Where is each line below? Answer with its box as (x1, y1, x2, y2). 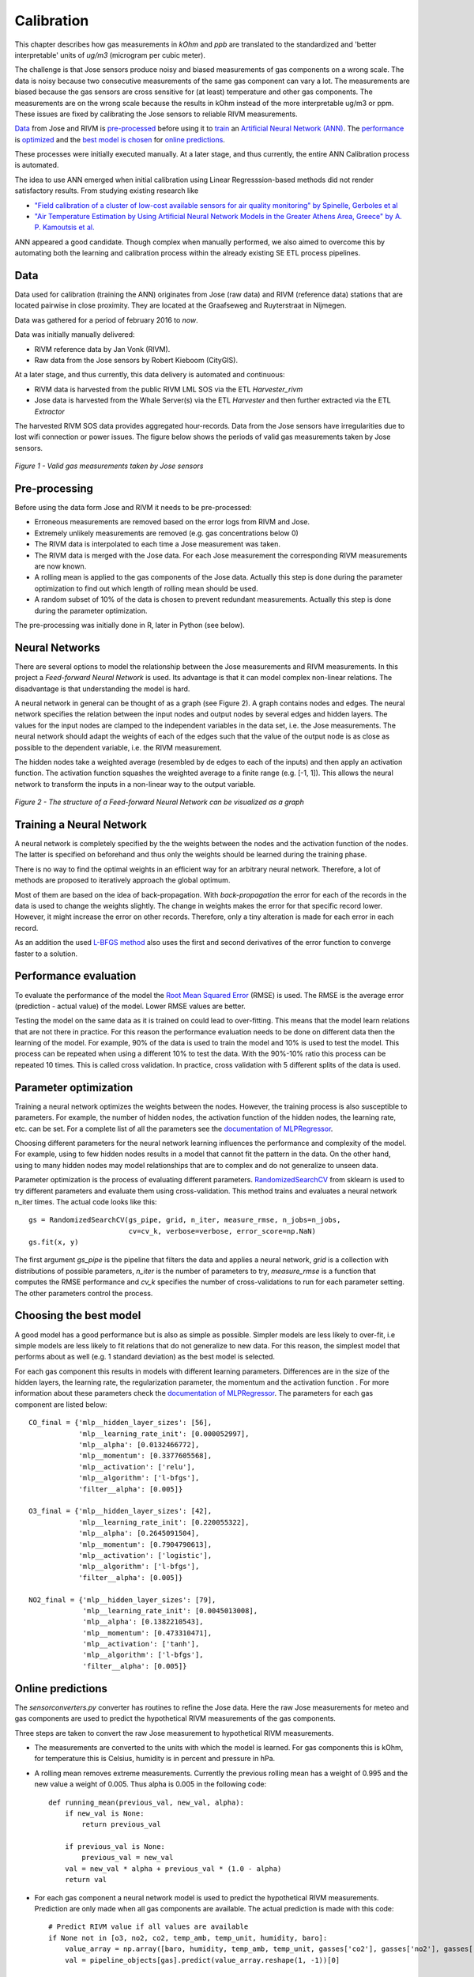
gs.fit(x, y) (28, 1238, 79, 1247)
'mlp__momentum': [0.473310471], (82, 1628, 213, 1637)
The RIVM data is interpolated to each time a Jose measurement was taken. (34, 539, 280, 549)
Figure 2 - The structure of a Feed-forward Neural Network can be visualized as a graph (14, 797, 304, 807)
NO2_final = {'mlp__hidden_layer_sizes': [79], (28, 1595, 216, 1605)
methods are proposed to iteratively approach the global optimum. (14, 875, 231, 885)
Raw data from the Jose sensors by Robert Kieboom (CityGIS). (34, 356, 239, 365)
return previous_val (81, 1820, 161, 1829)
